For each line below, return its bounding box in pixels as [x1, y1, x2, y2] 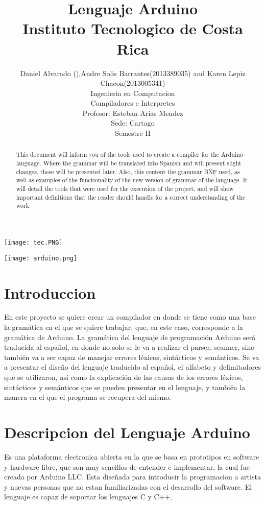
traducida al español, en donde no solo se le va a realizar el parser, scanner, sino [4, 342, 255, 352]
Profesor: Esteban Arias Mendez [82, 107, 183, 118]
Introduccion [4, 282, 96, 303]
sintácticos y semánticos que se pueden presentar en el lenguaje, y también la [4, 381, 246, 392]
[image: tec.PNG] [4, 239, 63, 247]
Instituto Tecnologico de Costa [22, 18, 243, 39]
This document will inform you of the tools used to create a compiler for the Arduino [16, 150, 243, 159]
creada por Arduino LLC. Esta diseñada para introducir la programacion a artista [4, 471, 261, 482]
